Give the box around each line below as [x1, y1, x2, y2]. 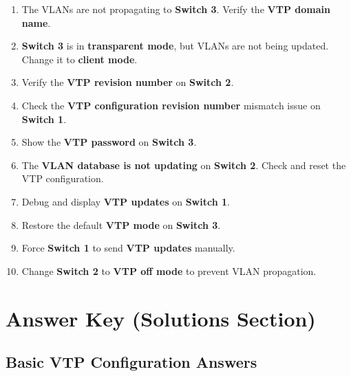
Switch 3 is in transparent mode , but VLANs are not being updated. [21, 38, 329, 53]
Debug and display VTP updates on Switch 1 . [21, 194, 230, 208]
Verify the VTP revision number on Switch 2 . [21, 75, 234, 89]
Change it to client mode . [21, 52, 138, 66]
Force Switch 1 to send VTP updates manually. [21, 241, 235, 255]
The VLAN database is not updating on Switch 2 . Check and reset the [21, 157, 346, 172]
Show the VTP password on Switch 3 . [21, 135, 197, 149]
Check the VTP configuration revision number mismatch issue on [21, 98, 321, 112]
